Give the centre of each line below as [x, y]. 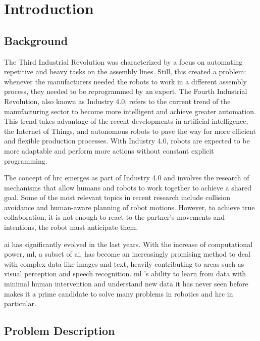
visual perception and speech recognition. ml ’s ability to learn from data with [125, 274]
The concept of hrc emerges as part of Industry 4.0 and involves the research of [127, 178]
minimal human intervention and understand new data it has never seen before [126, 284]
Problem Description [60, 331]
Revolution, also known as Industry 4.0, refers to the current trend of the [117, 101]
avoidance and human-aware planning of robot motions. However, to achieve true [129, 207]
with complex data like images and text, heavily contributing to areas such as [124, 263]
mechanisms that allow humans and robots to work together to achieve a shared [128, 187]
